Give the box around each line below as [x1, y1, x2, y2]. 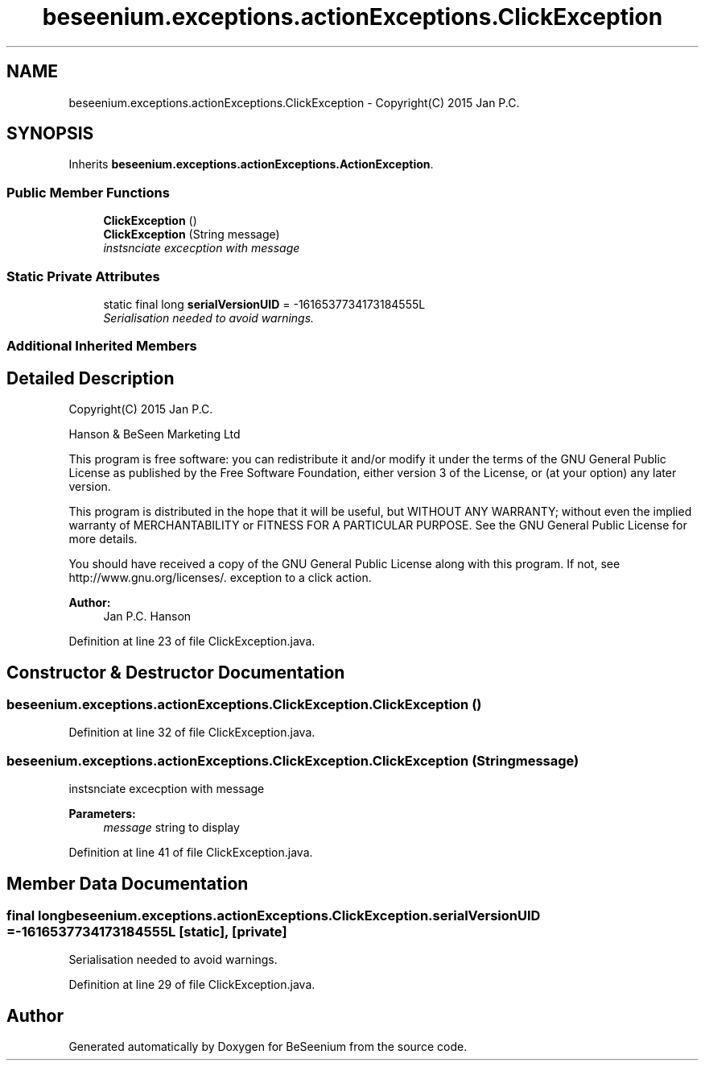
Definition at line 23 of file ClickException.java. [68, 634, 315, 649]
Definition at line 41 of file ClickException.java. [68, 845, 313, 860]
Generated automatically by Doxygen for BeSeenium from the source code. [68, 1040, 468, 1054]
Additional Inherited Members [6, 338, 197, 355]
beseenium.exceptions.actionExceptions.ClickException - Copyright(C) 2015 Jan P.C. [68, 95, 520, 110]
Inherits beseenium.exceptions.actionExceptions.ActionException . [68, 157, 434, 172]
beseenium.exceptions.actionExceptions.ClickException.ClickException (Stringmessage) [6, 752, 579, 769]
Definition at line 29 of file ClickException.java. [68, 978, 315, 992]
